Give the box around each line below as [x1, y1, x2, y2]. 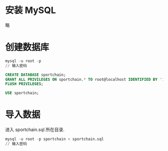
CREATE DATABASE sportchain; [5, 72, 66, 77]
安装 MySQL [5, 5, 56, 16]
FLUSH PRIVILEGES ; [5, 81, 43, 87]
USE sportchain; [5, 91, 39, 96]
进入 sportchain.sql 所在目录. [5, 126, 65, 133]
